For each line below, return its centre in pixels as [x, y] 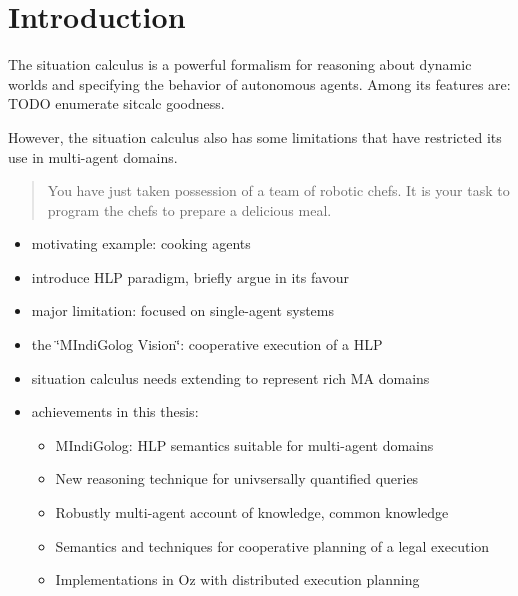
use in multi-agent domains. [93, 156]
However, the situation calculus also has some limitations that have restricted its [255, 136]
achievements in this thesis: [115, 411]
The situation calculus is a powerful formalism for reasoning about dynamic [240, 64]
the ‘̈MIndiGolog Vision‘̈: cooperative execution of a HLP [207, 344]
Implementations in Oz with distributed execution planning [237, 579]
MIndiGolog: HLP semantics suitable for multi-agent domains [244, 444]
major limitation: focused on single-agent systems [182, 310]
